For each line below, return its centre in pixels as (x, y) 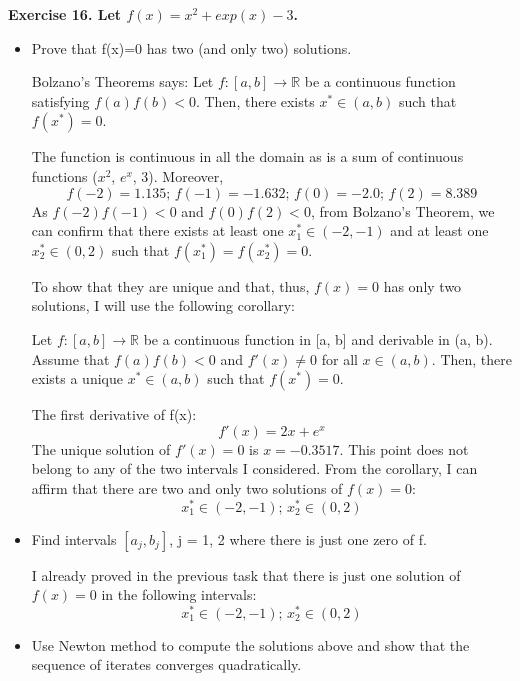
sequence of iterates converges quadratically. (166, 664)
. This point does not (404, 448)
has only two (422, 285)
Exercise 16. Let (65, 14)
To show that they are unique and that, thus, (170, 285)
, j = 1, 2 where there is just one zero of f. (298, 538)
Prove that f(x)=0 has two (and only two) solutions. (191, 47)
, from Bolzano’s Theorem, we (402, 210)
